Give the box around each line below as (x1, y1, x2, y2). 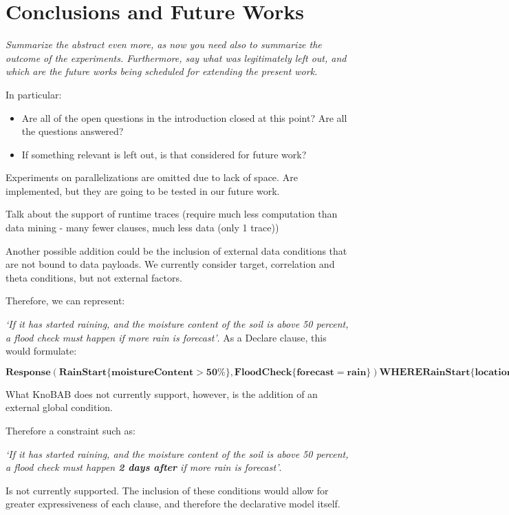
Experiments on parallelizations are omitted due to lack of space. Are (6, 170, 298, 185)
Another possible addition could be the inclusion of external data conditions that (6, 243, 347, 257)
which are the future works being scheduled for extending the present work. (6, 64, 318, 78)
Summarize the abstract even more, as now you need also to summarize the (6, 37, 322, 52)
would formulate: (6, 344, 77, 358)
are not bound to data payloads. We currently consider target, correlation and (6, 257, 335, 271)
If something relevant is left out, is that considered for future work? (21, 147, 307, 161)
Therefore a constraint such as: (6, 423, 136, 437)
